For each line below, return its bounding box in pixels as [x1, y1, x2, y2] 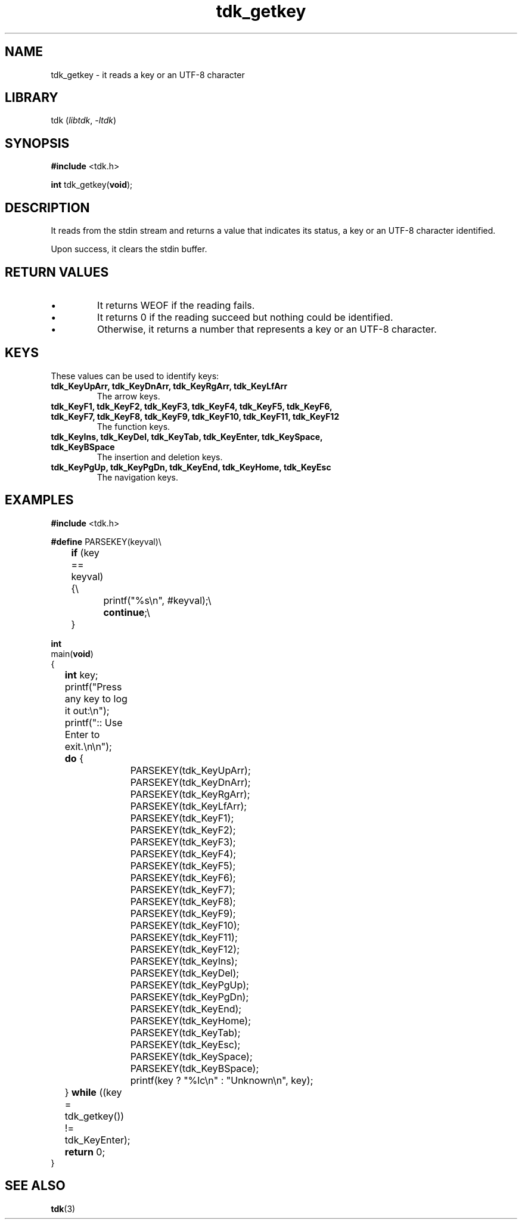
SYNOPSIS [5, 135, 70, 151]
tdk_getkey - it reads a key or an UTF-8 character [51, 69, 245, 80]
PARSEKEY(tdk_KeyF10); [130, 919, 240, 931]
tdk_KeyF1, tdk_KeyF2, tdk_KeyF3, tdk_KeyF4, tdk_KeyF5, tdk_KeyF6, [51, 401, 333, 411]
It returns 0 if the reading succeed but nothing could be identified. [97, 311, 393, 323]
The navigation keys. [97, 472, 178, 482]
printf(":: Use [64, 716, 123, 729]
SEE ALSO [5, 1178, 66, 1194]
